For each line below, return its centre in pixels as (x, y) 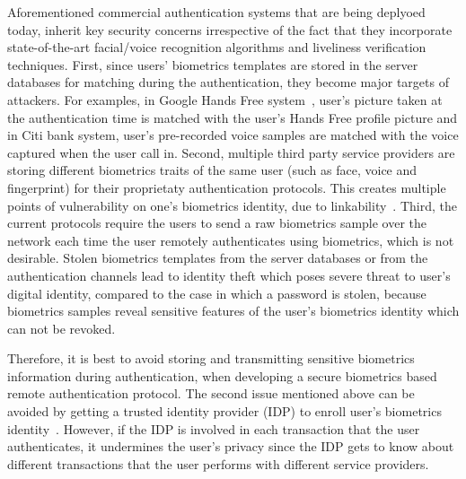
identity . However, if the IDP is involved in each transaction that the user (214, 428)
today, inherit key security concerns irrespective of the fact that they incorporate (230, 29)
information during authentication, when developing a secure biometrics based (222, 375)
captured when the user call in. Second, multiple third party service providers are (231, 152)
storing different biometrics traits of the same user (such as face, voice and (212, 170)
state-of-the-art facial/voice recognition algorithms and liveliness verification (217, 47)
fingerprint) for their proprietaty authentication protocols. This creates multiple (227, 187)
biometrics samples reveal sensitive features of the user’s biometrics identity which (233, 311)
